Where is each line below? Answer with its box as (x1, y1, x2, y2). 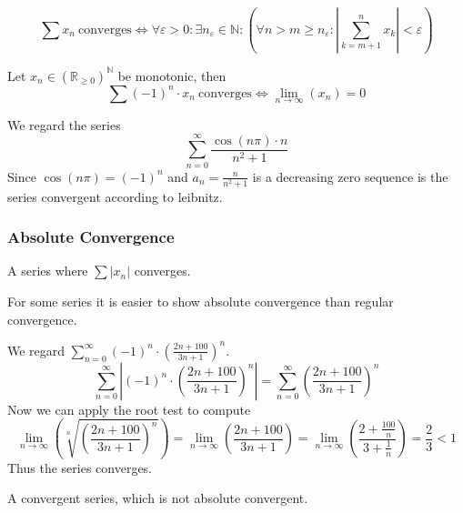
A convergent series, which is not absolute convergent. (7, 488, 308, 508)
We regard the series (7, 115, 121, 134)
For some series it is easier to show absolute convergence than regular (7, 292, 394, 311)
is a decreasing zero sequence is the (252, 166, 448, 186)
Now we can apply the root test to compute (7, 399, 251, 418)
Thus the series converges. (7, 458, 153, 477)
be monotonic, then (117, 65, 226, 85)
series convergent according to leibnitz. (7, 186, 223, 206)
